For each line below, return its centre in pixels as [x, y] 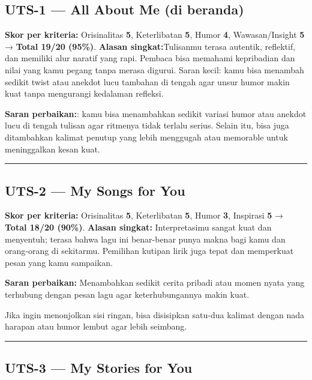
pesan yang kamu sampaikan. [59, 262]
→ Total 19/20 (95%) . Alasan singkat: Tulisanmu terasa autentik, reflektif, [150, 46]
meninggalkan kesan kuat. [52, 149]
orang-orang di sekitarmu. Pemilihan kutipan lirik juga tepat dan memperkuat [149, 251]
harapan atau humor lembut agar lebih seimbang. [96, 326]
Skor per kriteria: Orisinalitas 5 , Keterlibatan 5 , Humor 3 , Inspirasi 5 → [144, 215]
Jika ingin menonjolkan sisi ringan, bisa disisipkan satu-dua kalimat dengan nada [154, 314]
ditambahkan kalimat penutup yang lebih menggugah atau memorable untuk [146, 137]
